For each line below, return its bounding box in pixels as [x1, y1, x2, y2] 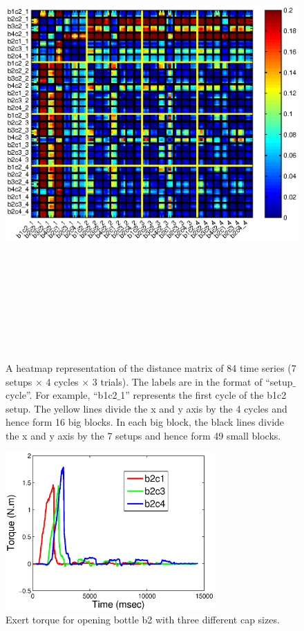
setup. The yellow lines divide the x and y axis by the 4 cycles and [6, 401, 287, 415]
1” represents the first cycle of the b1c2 [120, 388, 287, 402]
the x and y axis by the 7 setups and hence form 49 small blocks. [6, 428, 281, 442]
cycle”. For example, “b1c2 [6, 388, 117, 402]
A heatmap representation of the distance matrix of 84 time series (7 [6, 360, 296, 375]
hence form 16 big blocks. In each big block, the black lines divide [6, 415, 285, 429]
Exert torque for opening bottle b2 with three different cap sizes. [6, 612, 280, 627]
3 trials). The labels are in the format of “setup [92, 374, 293, 388]
